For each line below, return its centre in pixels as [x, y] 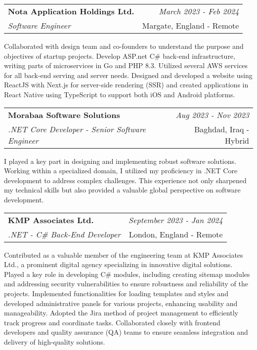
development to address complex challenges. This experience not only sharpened [125, 180]
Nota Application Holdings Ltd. [71, 11]
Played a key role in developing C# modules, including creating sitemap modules [127, 274]
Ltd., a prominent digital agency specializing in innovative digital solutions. [118, 264]
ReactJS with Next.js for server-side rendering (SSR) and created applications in [126, 85]
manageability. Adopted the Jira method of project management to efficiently [121, 313]
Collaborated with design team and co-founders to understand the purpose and [124, 46]
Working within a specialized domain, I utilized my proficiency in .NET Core [121, 171]
